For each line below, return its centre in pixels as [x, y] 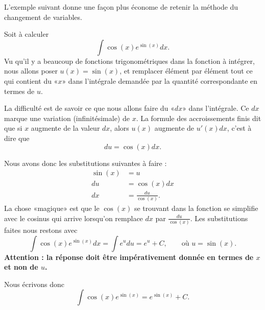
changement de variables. [43, 17]
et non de [21, 267]
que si [13, 128]
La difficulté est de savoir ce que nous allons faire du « [89, 108]
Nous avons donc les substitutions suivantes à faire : [86, 163]
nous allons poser [31, 71]
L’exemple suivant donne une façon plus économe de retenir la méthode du [121, 7]
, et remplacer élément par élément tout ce [186, 71]
